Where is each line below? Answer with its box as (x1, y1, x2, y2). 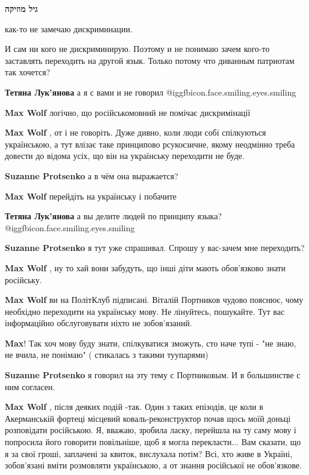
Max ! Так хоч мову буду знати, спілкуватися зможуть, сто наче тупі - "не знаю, (5, 336, 296, 349)
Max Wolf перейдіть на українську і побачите (5, 189, 177, 202)
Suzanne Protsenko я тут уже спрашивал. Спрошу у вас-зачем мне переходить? (5, 241, 305, 254)
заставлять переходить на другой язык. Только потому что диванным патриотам (5, 54, 295, 66)
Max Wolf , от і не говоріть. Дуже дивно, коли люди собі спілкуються (5, 126, 266, 139)
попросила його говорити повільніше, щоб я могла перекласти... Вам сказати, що (5, 436, 301, 448)
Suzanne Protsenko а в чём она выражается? (5, 169, 179, 182)
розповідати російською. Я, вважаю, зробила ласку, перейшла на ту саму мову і (5, 424, 296, 436)
